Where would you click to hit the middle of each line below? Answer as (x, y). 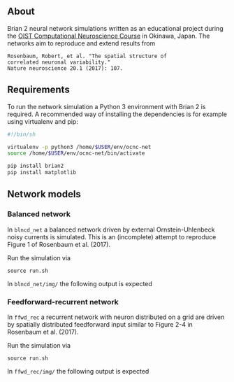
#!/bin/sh (22, 134)
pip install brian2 (36, 166)
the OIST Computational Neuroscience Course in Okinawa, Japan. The (109, 36)
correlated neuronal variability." (59, 62)
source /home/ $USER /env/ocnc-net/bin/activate (76, 153)
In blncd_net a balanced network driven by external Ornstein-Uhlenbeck (111, 229)
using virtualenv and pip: (43, 121)
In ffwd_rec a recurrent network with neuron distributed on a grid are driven (116, 317)
